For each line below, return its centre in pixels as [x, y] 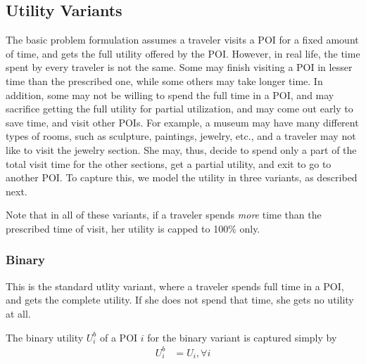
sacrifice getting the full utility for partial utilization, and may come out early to [179, 109]
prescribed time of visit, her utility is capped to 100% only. [133, 228]
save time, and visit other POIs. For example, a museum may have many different [182, 122]
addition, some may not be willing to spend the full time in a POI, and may [170, 95]
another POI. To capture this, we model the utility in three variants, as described [182, 177]
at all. [18, 313]
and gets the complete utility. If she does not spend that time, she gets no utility [180, 300]
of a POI [119, 337]
